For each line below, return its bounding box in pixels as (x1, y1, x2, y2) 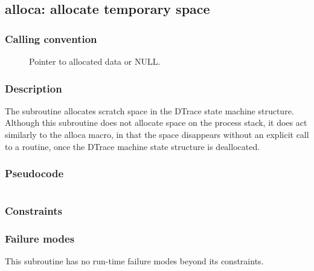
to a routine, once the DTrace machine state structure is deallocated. (5, 140, 260, 152)
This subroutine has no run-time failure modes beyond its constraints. (5, 255, 264, 267)
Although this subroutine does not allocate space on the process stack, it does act (5, 116, 307, 129)
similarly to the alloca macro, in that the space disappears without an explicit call (5, 128, 309, 140)
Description (5, 80, 62, 96)
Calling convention (5, 31, 97, 46)
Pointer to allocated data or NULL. (29, 55, 161, 67)
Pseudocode (5, 166, 64, 181)
